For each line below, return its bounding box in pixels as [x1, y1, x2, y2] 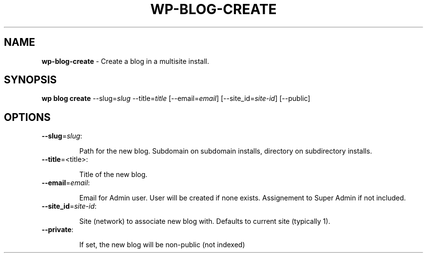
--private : [41, 225, 74, 234]
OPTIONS [4, 111, 51, 123]
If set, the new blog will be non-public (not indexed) [79, 240, 245, 249]
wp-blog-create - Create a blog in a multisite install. [41, 57, 209, 65]
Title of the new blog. [79, 170, 148, 179]
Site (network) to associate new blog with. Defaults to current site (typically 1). [79, 217, 330, 226]
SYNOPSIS [4, 74, 57, 86]
